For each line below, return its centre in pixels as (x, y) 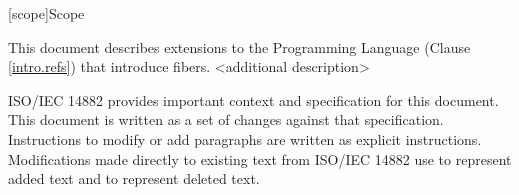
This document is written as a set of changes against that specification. (226, 119)
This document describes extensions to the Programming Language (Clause (239, 46)
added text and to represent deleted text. (134, 178)
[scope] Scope (46, 13)
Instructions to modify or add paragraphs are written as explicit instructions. (245, 138)
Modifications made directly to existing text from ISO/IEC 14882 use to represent (260, 158)
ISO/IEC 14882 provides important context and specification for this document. (253, 99)
